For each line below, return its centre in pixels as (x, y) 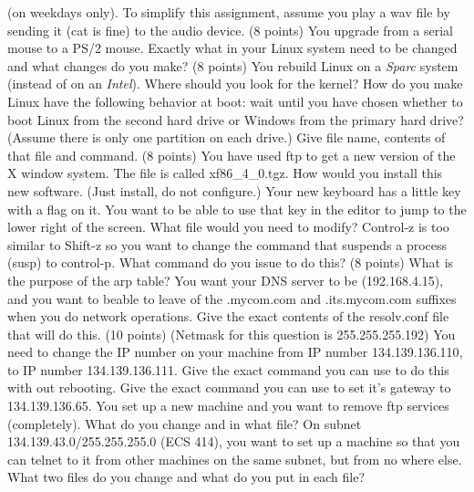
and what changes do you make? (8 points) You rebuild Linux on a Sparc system (233, 65)
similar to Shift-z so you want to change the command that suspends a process (227, 244)
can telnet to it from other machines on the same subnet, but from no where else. (235, 459)
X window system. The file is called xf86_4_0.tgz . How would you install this (225, 173)
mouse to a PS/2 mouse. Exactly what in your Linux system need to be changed (232, 48)
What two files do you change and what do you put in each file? (186, 477)
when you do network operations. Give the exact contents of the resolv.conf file (228, 316)
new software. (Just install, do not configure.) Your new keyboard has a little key (234, 190)
